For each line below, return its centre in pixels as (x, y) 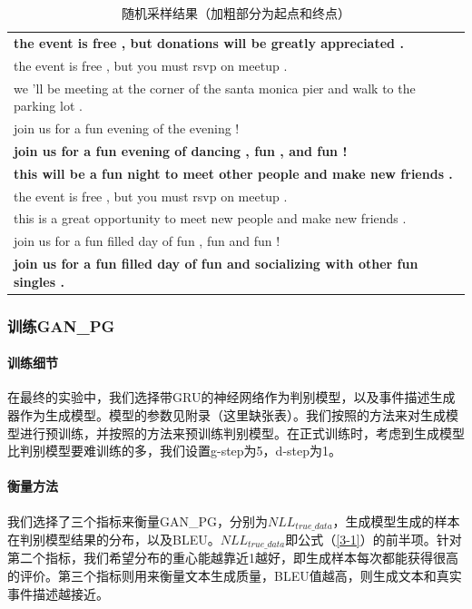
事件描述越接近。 (58, 593)
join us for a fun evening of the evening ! (127, 128)
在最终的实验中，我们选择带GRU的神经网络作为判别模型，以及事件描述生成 (231, 397)
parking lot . (48, 106)
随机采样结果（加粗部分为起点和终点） (236, 13)
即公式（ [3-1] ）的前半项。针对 (374, 539)
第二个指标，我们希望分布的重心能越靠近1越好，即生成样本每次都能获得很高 (233, 558)
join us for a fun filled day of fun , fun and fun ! (147, 241)
